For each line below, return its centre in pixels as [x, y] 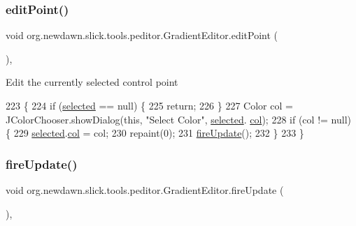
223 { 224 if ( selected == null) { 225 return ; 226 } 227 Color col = [149, 105]
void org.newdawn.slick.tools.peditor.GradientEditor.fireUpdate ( [145, 190]
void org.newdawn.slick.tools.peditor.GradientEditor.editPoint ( [142, 35]
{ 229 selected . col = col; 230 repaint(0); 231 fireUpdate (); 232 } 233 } [155, 133]
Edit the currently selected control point [92, 82]
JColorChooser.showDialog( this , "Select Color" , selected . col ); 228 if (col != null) [178, 119]
